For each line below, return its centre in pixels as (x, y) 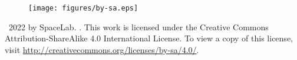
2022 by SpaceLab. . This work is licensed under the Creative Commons (138, 27)
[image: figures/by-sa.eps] (83, 8)
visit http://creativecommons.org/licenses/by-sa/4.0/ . (102, 49)
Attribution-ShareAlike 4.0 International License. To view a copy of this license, (149, 38)
